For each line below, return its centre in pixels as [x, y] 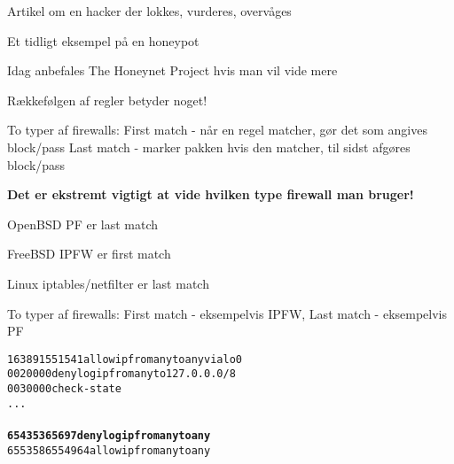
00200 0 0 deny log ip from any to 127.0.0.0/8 [121, 374]
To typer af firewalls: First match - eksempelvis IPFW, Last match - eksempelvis [227, 313]
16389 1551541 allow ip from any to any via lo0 [125, 359]
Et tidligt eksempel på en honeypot [103, 40]
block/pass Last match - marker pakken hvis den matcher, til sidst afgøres [209, 147]
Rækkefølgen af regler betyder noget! [107, 100]
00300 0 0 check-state [64, 389]
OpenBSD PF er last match [83, 224]
